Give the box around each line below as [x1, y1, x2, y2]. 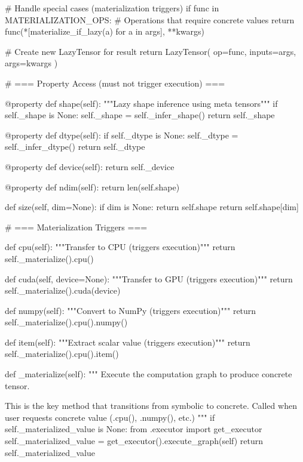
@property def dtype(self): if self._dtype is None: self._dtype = [5, 128, 238, 141]
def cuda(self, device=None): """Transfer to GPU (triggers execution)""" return [5, 272, 293, 285]
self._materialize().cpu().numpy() [5, 316, 128, 328]
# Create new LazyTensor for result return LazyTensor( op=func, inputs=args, [5, 45, 296, 57]
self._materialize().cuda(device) [5, 284, 121, 297]
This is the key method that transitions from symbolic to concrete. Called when [5, 399, 297, 412]
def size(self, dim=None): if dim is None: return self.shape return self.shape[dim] [5, 201, 299, 213]
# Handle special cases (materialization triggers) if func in [5, 2, 219, 14]
